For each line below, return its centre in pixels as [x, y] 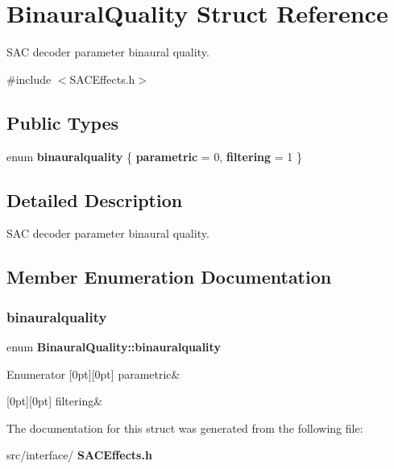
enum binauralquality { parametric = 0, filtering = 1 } [154, 156]
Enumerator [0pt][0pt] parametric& [93, 374]
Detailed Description [95, 199]
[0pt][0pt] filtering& [55, 401]
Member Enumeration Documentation [169, 277]
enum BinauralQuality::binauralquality [114, 346]
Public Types [63, 122]
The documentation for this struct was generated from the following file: [185, 427]
